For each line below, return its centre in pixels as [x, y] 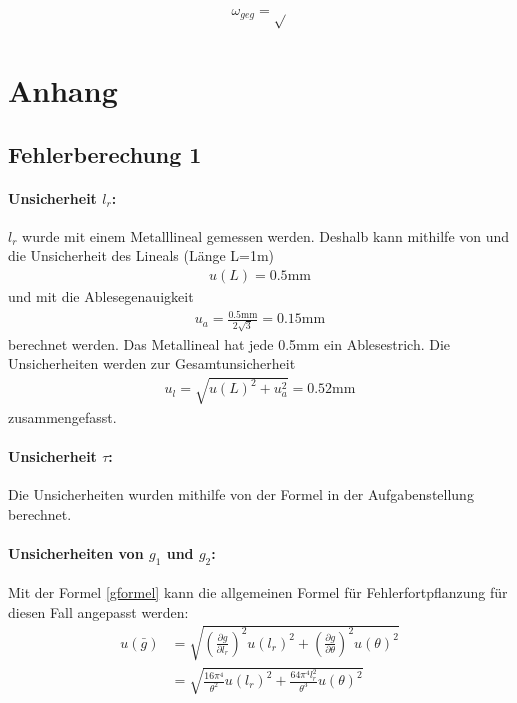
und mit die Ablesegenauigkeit [101, 295]
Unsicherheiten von [76, 552]
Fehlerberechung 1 [105, 153]
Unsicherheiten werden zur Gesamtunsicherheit [152, 363]
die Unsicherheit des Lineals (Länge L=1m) [141, 255]
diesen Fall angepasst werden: [98, 611]
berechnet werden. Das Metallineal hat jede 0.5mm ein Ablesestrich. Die [229, 343]
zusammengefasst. [62, 416]
